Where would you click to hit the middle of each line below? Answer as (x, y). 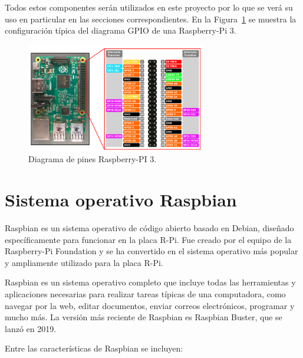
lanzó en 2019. (31, 328)
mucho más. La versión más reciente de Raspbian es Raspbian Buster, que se (144, 317)
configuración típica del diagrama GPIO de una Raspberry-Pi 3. (121, 30)
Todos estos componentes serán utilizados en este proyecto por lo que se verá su (149, 7)
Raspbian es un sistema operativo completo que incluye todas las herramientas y (150, 282)
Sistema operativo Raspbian (121, 200)
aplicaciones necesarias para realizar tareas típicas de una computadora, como (145, 294)
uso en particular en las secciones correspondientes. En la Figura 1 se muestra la (151, 19)
